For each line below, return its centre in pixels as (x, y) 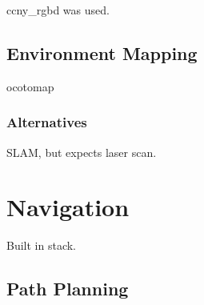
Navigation (68, 207)
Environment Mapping (102, 52)
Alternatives (47, 122)
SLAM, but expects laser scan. (82, 152)
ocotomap (30, 86)
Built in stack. (41, 245)
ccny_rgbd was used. (58, 10)
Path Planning (68, 289)
